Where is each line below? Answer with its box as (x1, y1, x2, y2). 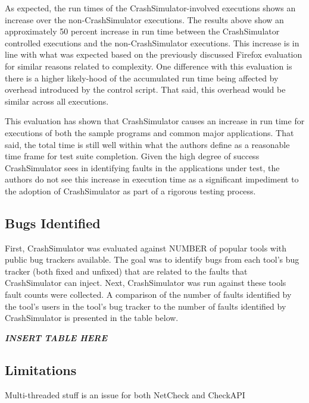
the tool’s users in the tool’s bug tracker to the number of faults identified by (5, 300, 286, 312)
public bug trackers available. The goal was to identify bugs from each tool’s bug (5, 253, 299, 266)
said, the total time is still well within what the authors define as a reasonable (5, 138, 290, 150)
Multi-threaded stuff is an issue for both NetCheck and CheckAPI (5, 388, 245, 401)
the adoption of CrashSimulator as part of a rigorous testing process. (5, 184, 256, 197)
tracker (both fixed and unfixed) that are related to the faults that (5, 265, 248, 277)
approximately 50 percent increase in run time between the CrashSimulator (5, 25, 280, 37)
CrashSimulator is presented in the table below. (5, 311, 179, 324)
